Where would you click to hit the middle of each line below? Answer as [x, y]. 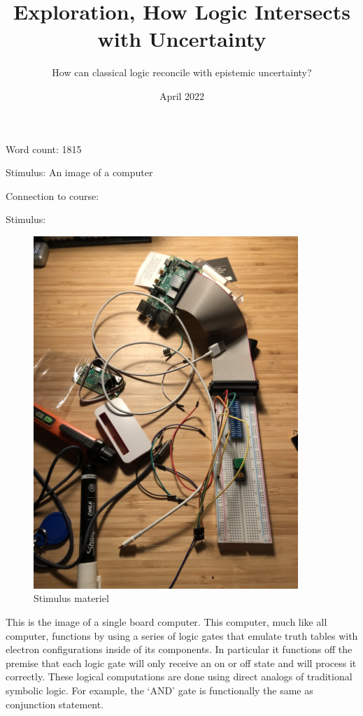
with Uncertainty [182, 39]
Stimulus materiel [71, 598]
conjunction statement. [55, 704]
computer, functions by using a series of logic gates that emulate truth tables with [182, 635]
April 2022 [182, 95]
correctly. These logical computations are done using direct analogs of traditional [179, 676]
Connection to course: [52, 195]
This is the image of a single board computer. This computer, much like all [166, 621]
